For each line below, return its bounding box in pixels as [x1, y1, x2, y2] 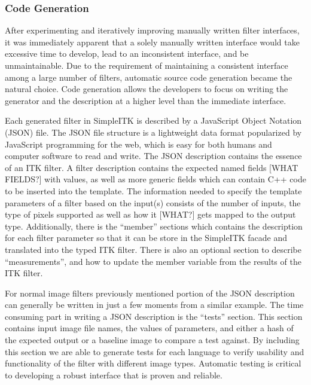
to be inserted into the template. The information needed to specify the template [5, 184, 302, 197]
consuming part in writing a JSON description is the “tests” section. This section [5, 310, 303, 322]
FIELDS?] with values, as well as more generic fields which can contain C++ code [5, 173, 306, 185]
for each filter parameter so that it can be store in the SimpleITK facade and [5, 231, 288, 244]
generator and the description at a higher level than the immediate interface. [5, 94, 286, 106]
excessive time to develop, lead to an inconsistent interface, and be [5, 47, 249, 60]
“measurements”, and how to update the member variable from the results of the [5, 255, 301, 267]
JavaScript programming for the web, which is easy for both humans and [5, 137, 272, 150]
